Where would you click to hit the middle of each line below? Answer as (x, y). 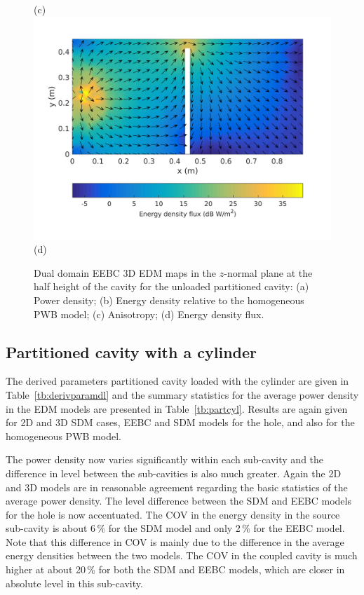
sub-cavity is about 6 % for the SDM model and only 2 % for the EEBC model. (175, 528)
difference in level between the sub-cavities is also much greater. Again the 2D (174, 473)
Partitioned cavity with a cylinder (131, 351)
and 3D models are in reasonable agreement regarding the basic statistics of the (177, 487)
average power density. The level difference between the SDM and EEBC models (178, 501)
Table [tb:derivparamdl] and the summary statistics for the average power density (182, 394)
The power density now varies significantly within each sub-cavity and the (165, 459)
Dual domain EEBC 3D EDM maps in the (125, 272)
